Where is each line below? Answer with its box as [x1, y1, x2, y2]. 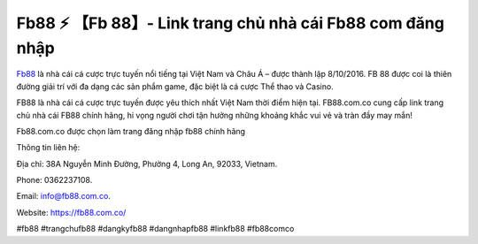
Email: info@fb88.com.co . [16, 191, 111, 202]
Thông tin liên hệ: [16, 142, 81, 153]
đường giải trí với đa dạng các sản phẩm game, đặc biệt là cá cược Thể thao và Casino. [16, 80, 334, 92]
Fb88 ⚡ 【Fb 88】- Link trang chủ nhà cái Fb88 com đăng [16, 13, 444, 33]
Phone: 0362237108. [16, 175, 93, 186]
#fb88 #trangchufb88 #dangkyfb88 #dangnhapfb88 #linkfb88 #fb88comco [16, 224, 295, 234]
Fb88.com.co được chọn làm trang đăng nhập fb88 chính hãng [16, 126, 246, 136]
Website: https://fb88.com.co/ [16, 207, 127, 217]
